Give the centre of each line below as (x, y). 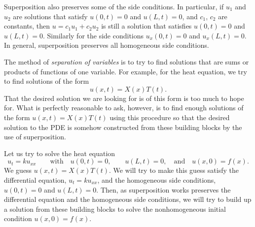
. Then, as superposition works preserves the (164, 189)
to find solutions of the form (47, 81)
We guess (18, 170)
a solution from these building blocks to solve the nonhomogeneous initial (115, 209)
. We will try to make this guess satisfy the (174, 170)
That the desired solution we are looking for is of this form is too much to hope (124, 98)
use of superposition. (35, 137)
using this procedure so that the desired (170, 117)
